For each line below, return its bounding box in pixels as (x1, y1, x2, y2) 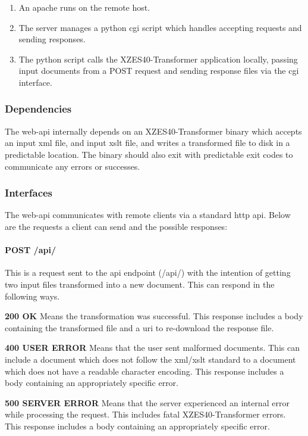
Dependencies (5, 101, 72, 116)
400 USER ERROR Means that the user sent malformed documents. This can (5, 341, 300, 354)
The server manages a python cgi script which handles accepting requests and (18, 21, 302, 33)
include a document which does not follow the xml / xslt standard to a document (5, 353, 296, 365)
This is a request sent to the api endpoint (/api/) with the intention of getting (5, 266, 291, 279)
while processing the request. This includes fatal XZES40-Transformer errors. (5, 408, 286, 421)
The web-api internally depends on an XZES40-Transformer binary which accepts (5, 124, 302, 137)
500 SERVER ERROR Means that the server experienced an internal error (5, 396, 290, 409)
